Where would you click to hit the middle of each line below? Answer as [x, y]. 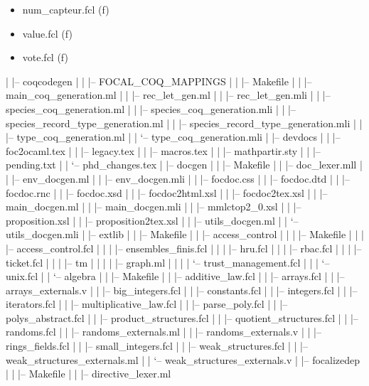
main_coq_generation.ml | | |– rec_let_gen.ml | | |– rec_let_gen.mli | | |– [168, 95]
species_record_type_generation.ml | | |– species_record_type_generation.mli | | [184, 123]
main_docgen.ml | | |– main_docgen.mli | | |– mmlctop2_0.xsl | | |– [154, 207]
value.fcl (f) [47, 33]
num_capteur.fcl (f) [66, 9]
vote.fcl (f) [45, 57]
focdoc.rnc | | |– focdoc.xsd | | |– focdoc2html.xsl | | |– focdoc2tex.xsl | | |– [167, 192]
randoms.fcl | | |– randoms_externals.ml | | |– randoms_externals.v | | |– [164, 332]
